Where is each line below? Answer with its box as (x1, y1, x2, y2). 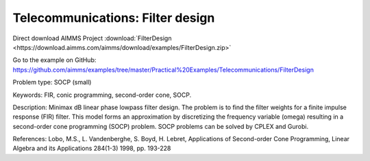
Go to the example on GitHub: (12, 56, 97, 64)
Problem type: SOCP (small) (12, 78, 92, 87)
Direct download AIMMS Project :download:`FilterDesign (12, 34, 172, 42)
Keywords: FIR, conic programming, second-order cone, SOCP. (12, 91, 192, 99)
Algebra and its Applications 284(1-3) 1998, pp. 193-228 (12, 144, 171, 153)
